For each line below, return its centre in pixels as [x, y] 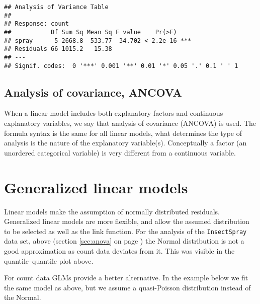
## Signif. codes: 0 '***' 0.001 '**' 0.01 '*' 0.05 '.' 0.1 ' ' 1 [121, 66]
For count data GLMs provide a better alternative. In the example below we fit [126, 278]
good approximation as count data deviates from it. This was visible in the [119, 250]
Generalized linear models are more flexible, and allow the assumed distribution [127, 221]
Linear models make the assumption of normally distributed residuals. [112, 211]
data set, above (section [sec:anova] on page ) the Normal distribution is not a [124, 241]
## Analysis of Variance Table [56, 7]
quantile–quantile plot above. [49, 260]
